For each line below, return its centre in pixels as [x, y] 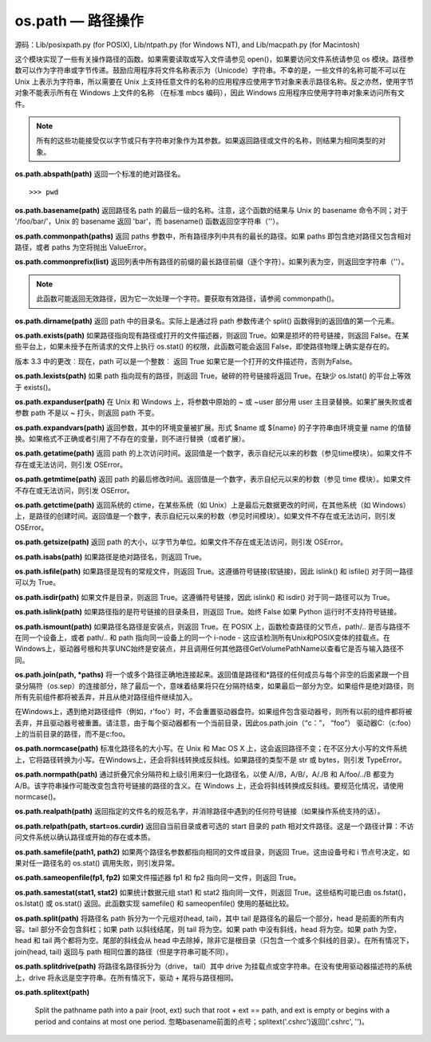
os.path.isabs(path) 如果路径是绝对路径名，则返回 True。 [111, 557]
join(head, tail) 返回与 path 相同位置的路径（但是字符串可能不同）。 [124, 951]
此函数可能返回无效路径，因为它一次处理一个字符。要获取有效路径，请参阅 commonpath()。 [188, 298]
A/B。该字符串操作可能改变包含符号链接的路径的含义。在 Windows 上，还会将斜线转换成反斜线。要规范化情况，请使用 [210, 785]
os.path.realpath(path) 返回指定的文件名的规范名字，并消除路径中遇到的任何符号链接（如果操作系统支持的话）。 [200, 811]
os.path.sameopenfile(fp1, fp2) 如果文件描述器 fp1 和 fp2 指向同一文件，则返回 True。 [158, 878]
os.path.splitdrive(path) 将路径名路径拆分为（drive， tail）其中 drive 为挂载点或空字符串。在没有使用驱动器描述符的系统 [214, 966]
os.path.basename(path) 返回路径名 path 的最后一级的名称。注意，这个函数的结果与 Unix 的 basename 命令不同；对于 [212, 210]
